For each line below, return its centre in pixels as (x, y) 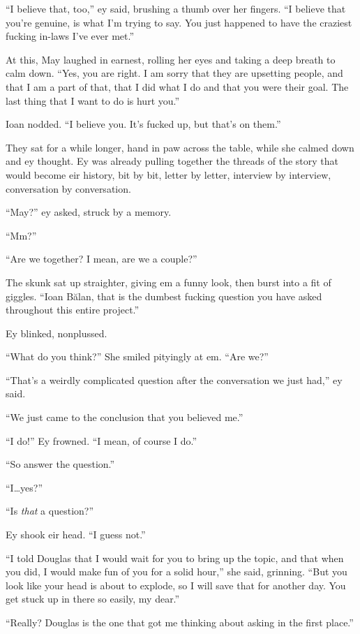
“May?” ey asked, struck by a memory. (89, 212)
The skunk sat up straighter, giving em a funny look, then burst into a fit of (168, 282)
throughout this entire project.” (73, 310)
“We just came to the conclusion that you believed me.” (125, 417)
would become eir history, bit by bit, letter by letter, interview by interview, (168, 174)
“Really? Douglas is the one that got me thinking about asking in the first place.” (180, 622)
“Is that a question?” (50, 511)
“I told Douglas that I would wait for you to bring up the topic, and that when (175, 558)
